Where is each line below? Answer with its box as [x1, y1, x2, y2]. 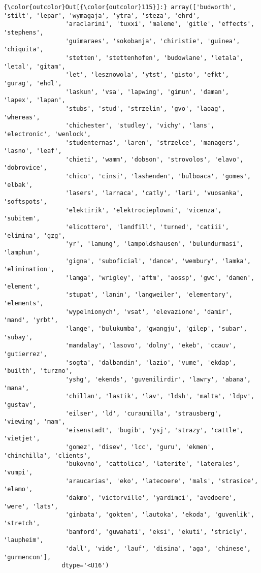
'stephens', [4, 28, 44, 36]
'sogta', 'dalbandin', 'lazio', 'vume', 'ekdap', [65, 359, 237, 366]
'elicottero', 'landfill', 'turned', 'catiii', [65, 224, 229, 231]
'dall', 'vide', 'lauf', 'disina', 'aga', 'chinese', [65, 545, 251, 552]
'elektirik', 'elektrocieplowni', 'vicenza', [65, 206, 222, 214]
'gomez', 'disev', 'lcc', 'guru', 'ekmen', [65, 443, 215, 451]
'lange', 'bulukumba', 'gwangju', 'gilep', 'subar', [65, 325, 247, 332]
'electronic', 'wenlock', [4, 130, 91, 138]
